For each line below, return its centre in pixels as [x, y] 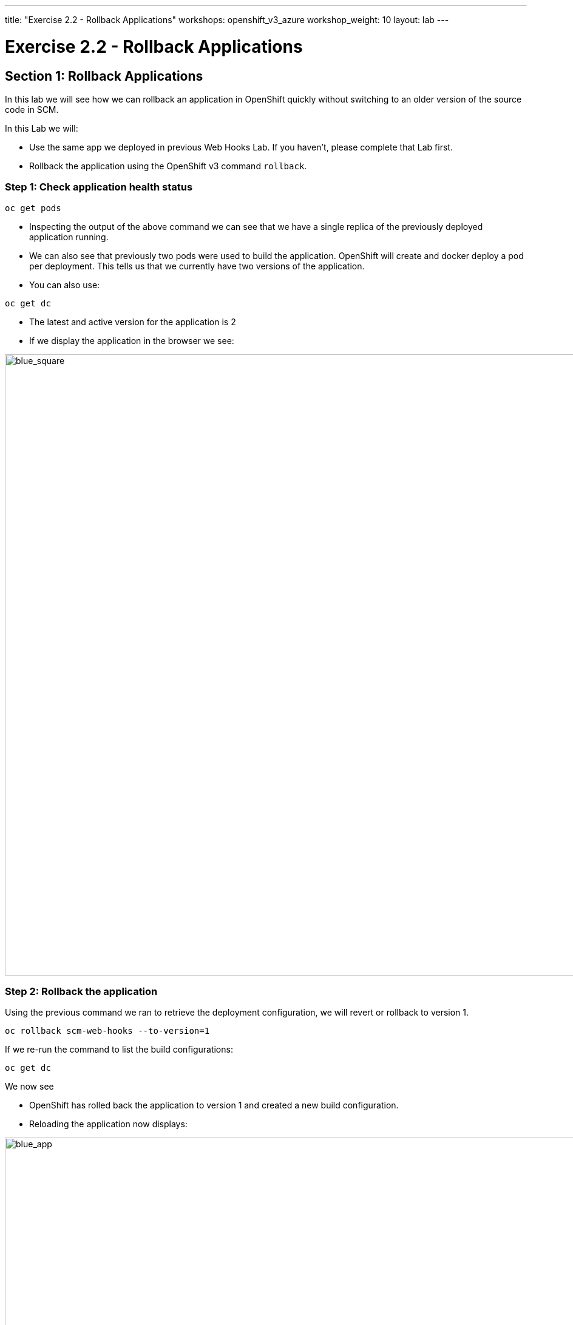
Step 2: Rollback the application [81, 992]
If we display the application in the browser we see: [132, 340]
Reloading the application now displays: [108, 1124]
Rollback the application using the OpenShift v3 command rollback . [168, 166]
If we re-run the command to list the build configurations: [119, 1050]
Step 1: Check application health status [99, 187]
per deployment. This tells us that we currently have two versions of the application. [197, 266]
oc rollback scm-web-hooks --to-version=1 [107, 1031]
